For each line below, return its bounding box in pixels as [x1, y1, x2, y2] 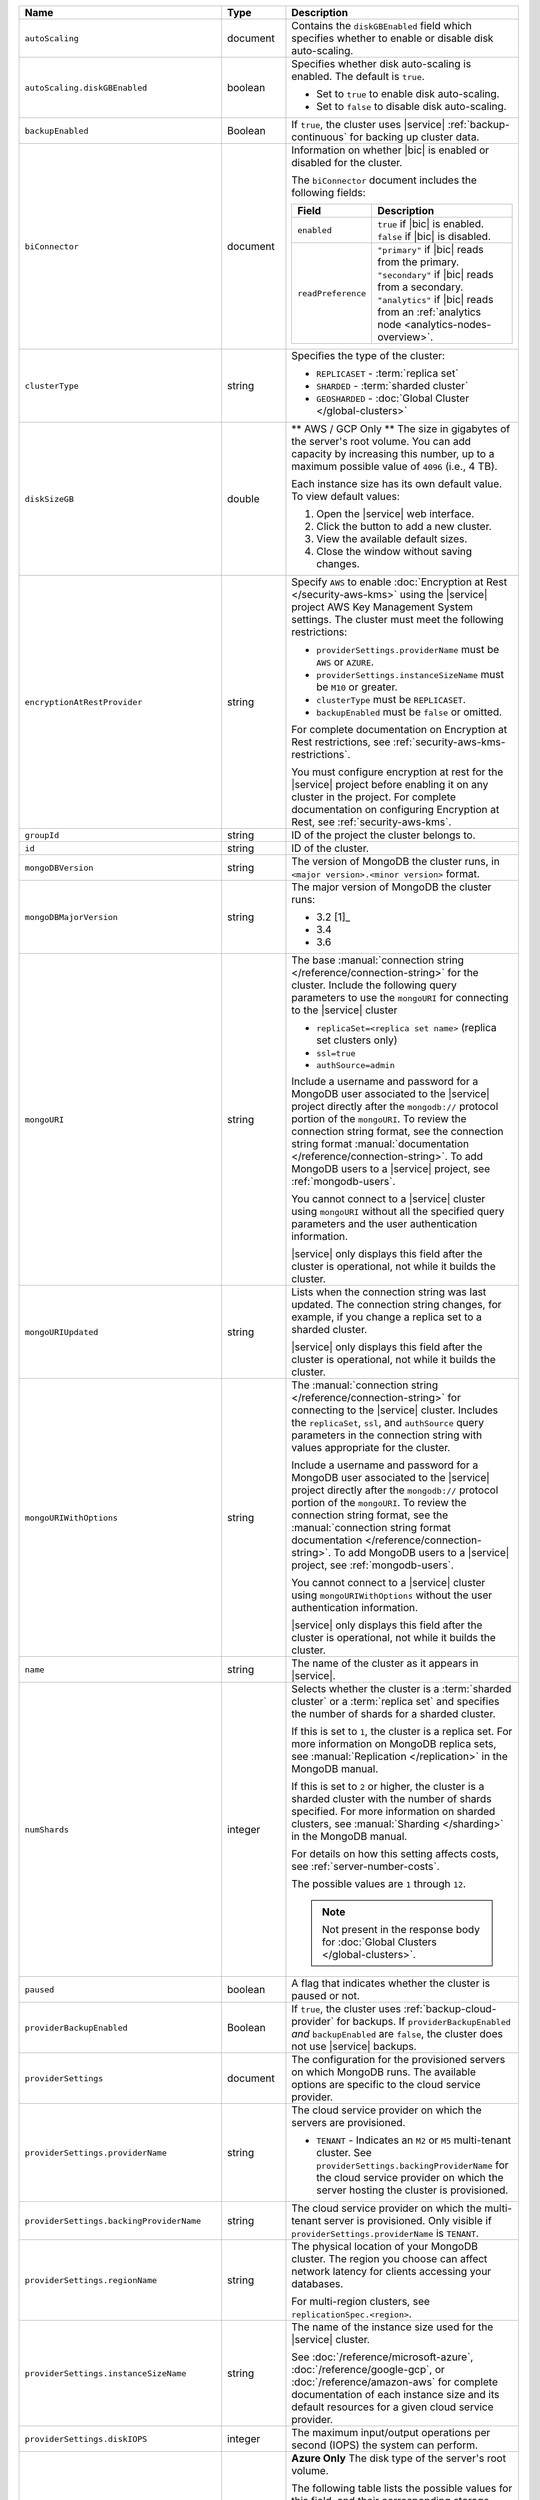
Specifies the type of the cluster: [291, 349, 445, 362]
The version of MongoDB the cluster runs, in [291, 855, 500, 868]
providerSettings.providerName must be [316, 643, 500, 656]
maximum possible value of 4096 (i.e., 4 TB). [291, 460, 498, 473]
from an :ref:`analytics [377, 305, 482, 319]
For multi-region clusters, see [291, 2295, 430, 2308]
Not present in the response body [321, 1923, 480, 1936]
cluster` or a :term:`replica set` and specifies [291, 1695, 500, 1708]
